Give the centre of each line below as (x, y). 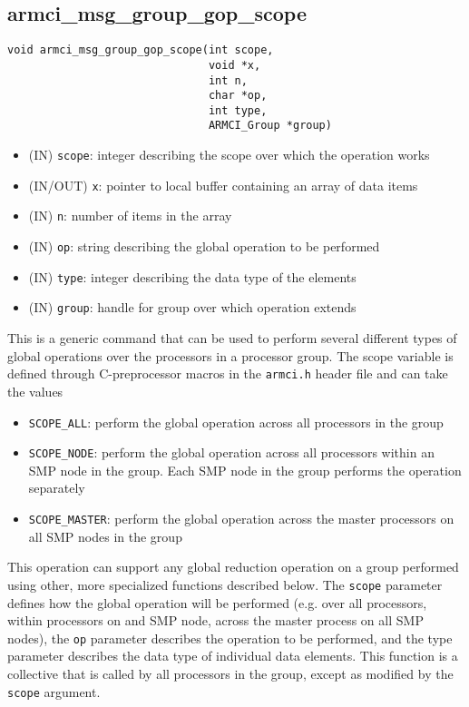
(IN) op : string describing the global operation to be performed (204, 246)
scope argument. (54, 691)
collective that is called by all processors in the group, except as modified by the (230, 673)
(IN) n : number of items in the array (130, 216)
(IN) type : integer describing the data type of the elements (192, 276)
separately (57, 488)
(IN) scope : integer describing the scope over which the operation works (229, 155)
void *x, (234, 65)
